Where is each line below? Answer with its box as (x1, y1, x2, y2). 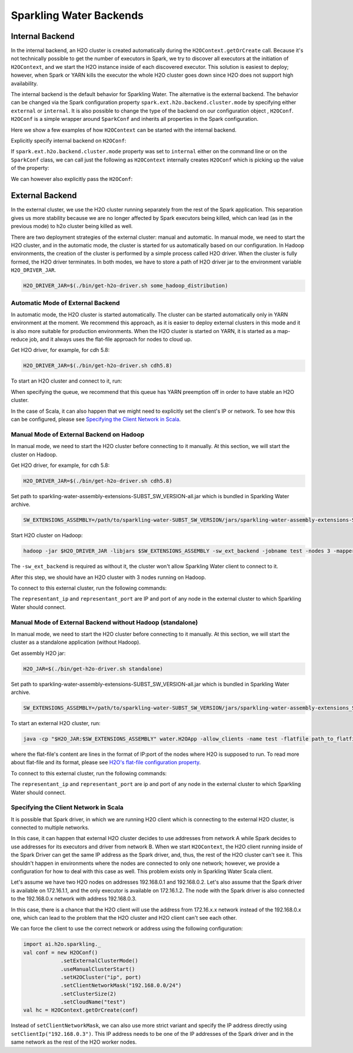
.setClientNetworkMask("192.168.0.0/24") (60, 982, 182, 989)
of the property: (11, 164, 49, 172)
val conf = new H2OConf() (23, 949, 98, 956)
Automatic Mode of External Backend (11, 298, 120, 307)
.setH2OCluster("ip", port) (60, 973, 141, 980)
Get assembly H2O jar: (11, 649, 66, 657)
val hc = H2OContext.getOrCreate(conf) (23, 1007, 138, 1013)
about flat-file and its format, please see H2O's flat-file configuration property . (11, 759, 201, 766)
